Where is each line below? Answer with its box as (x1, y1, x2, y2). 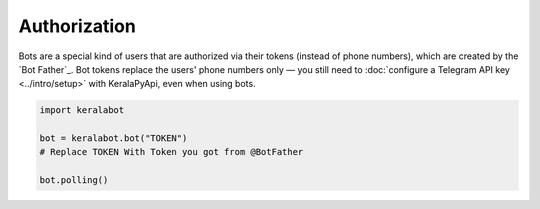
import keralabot (39, 105, 125, 116)
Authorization (18, 15, 137, 37)
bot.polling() (39, 175, 109, 186)
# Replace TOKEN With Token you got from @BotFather (39, 146, 304, 158)
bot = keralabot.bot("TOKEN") (39, 133, 188, 144)
